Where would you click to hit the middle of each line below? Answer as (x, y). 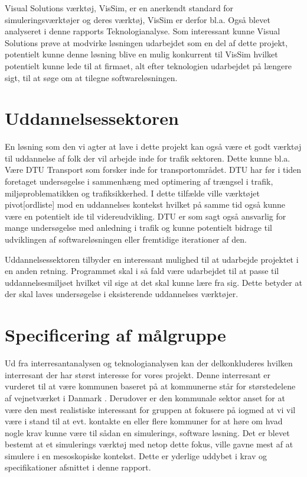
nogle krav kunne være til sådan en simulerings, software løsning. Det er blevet (147, 432)
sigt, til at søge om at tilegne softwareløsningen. (91, 77)
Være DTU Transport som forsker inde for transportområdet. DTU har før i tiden (153, 170)
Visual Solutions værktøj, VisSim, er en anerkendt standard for (119, 8)
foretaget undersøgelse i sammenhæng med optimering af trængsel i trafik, (139, 181)
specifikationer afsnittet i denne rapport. (78, 467)
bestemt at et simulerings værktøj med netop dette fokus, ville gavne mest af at (149, 444)
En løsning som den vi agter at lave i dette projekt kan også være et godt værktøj (153, 146)
